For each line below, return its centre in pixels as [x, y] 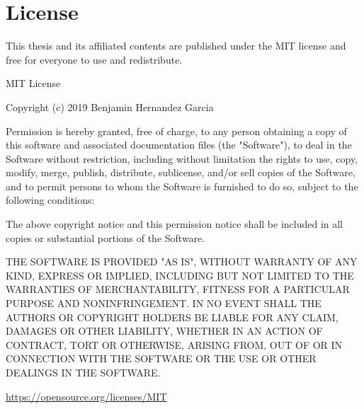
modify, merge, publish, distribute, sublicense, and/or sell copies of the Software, [181, 172]
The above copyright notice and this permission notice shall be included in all [175, 224]
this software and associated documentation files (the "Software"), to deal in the [179, 145]
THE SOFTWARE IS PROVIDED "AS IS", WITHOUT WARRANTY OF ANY [182, 261]
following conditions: [50, 200]
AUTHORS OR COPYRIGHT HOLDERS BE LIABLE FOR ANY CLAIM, [172, 317]
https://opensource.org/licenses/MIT [86, 396]
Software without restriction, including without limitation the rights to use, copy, [182, 158]
